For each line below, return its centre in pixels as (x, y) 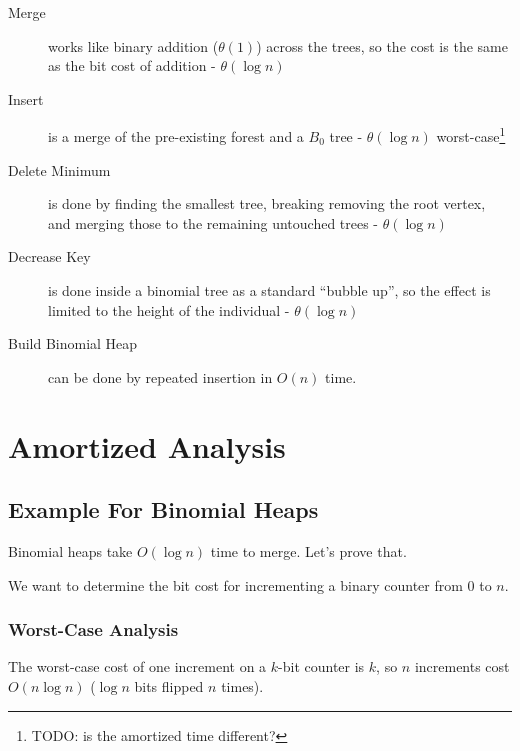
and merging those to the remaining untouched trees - (213, 222)
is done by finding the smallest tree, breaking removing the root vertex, (267, 203)
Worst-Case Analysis (93, 629)
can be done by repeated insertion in (160, 376)
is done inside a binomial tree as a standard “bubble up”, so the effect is (269, 290)
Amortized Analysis (147, 445)
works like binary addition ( (133, 45)
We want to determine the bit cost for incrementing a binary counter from (235, 584)
